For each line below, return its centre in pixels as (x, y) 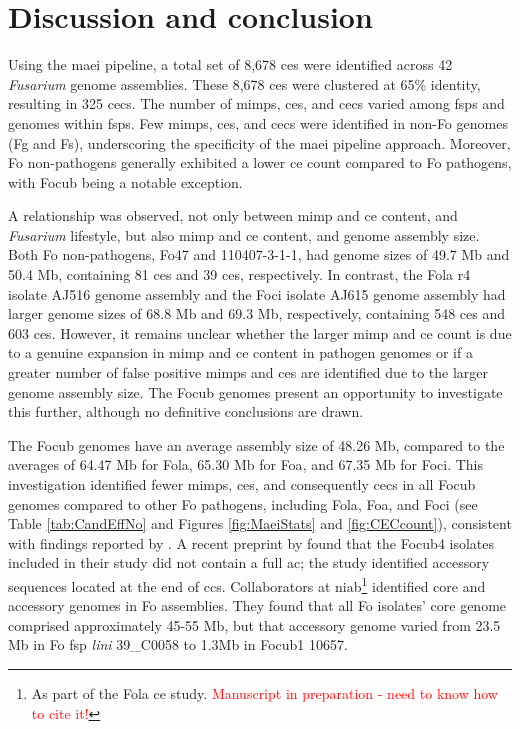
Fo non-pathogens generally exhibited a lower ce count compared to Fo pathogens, (260, 162)
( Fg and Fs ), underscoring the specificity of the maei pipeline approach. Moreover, (259, 142)
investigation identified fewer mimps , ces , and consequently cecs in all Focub (242, 484)
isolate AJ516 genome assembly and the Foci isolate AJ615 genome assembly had (257, 293)
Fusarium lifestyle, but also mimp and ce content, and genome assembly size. (244, 234)
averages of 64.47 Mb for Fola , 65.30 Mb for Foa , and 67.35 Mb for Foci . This (246, 464)
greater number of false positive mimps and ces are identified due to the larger (248, 372)
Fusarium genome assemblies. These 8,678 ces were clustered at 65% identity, (244, 83)
